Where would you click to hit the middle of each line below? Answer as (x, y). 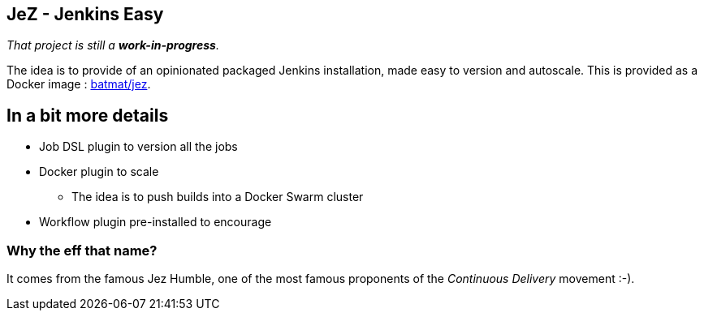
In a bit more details (88, 115)
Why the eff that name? (82, 250)
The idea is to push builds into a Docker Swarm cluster (218, 197)
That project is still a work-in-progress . (113, 45)
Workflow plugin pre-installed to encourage (155, 222)
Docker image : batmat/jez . (79, 84)
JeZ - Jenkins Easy (85, 14)
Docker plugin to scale (99, 172)
